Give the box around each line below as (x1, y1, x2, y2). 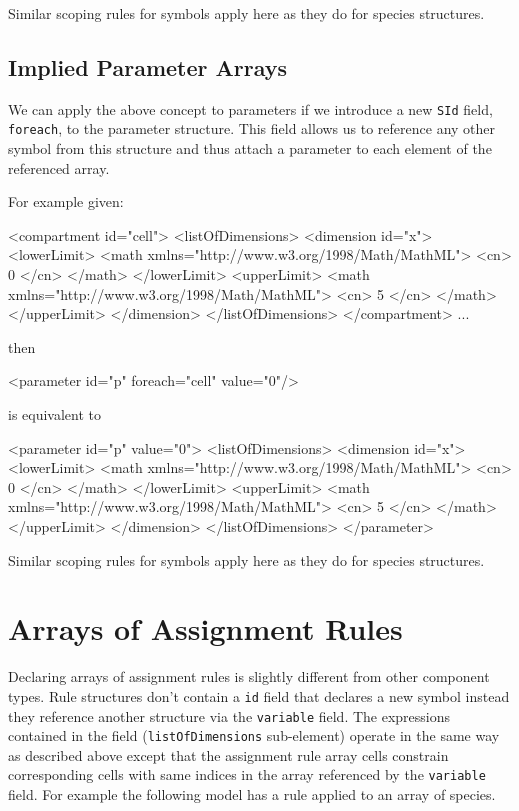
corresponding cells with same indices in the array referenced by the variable (8, 764, 486, 785)
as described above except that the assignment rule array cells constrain (8, 744, 449, 765)
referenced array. (8, 157, 110, 178)
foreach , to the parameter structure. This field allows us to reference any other (8, 118, 496, 139)
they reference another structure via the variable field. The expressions (8, 705, 451, 726)
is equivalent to (8, 404, 102, 425)
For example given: (8, 191, 124, 212)
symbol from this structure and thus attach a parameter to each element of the (8, 138, 492, 159)
